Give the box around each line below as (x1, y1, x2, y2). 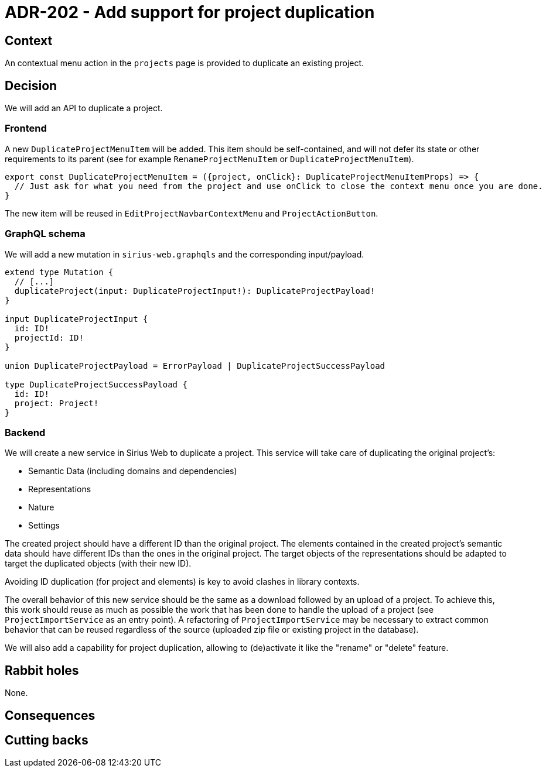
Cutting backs (5, 732, 88, 747)
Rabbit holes (5, 663, 79, 678)
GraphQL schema (5, 228, 86, 240)
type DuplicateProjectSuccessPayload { (5, 379, 187, 389)
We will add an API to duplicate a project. (5, 103, 163, 114)
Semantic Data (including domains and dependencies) (28, 466, 237, 476)
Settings (28, 520, 60, 531)
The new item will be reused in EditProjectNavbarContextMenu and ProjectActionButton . (5, 208, 378, 218)
